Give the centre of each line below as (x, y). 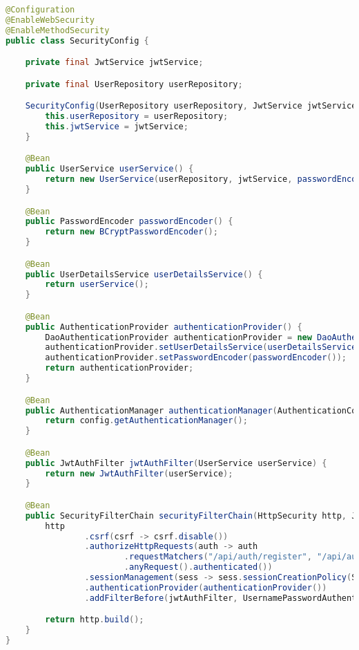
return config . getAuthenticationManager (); (146, 421)
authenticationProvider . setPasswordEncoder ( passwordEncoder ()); (196, 358)
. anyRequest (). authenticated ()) (198, 567)
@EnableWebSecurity (50, 20)
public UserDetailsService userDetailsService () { (144, 274)
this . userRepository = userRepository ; (137, 117)
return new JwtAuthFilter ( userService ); (139, 473)
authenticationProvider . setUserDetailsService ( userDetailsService (201, 347)
